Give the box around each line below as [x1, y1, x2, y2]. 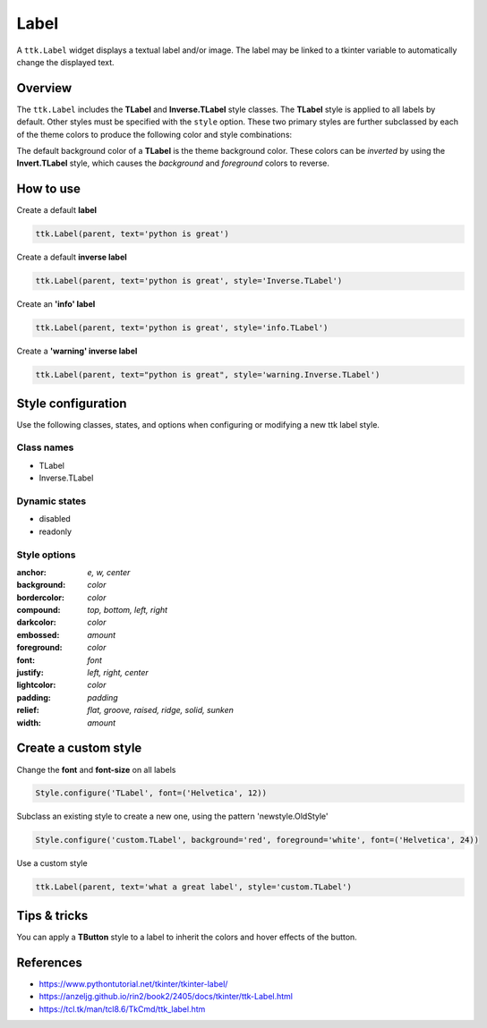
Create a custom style [16, 741, 142, 756]
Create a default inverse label [16, 251, 127, 263]
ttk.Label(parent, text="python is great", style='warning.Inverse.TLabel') [35, 370, 380, 380]
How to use [16, 182, 81, 197]
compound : [16, 605, 61, 616]
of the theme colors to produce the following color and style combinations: [16, 129, 293, 140]
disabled [38, 514, 71, 524]
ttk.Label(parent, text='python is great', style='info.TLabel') [35, 323, 329, 333]
